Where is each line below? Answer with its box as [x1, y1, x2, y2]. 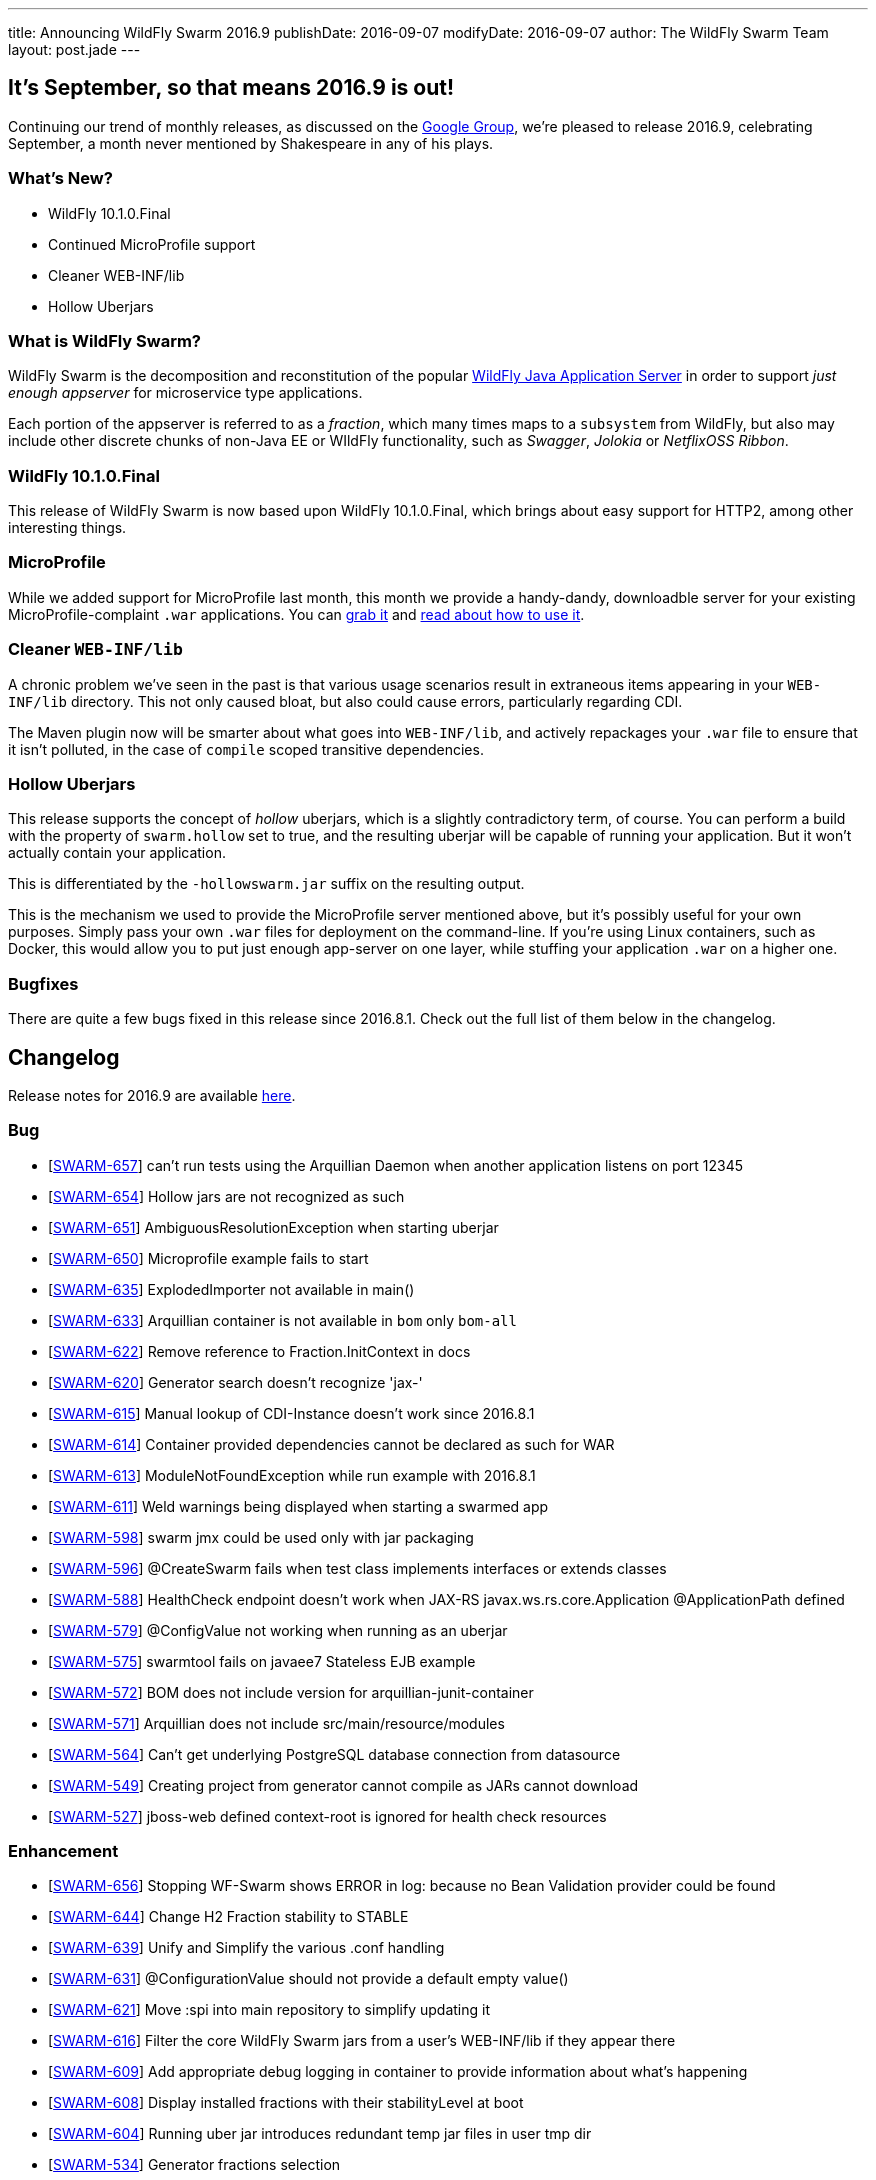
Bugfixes [8, 973, 79, 994]
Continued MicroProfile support [48, 235, 256, 253]
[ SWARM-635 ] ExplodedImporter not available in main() [48, 1280, 415, 1298]
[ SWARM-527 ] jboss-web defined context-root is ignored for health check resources [48, 1807, 607, 1825]
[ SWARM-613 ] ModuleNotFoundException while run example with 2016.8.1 [48, 1466, 536, 1484]
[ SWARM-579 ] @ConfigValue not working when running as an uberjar [48, 1621, 508, 1639]
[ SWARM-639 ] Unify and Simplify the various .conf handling [48, 1939, 445, 1957]
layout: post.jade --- [8, 41, 141, 58]
